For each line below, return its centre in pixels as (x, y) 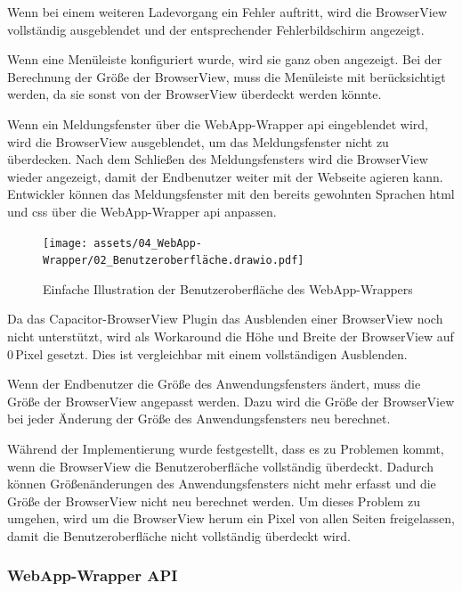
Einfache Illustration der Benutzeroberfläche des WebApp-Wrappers (228, 288)
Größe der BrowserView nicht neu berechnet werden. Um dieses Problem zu (214, 501)
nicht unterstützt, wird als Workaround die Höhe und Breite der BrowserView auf (231, 337)
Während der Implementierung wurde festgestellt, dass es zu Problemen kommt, (226, 448)
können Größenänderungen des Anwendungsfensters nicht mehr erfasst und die (222, 484)
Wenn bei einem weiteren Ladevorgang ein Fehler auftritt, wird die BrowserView (227, 12)
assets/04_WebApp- (148, 243)
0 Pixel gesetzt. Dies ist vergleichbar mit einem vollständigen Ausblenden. (207, 353)
